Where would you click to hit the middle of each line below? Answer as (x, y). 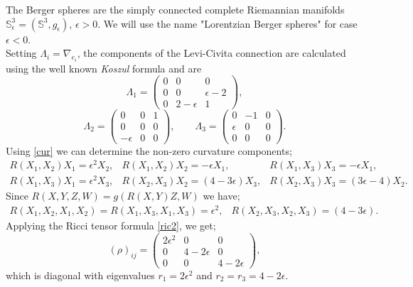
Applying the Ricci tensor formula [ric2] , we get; (111, 226)
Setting (21, 53)
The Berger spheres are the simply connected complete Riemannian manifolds (175, 9)
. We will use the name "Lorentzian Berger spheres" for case (227, 23)
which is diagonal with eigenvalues (80, 275)
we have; (221, 196)
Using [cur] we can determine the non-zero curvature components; (149, 150)
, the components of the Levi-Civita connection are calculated (211, 53)
